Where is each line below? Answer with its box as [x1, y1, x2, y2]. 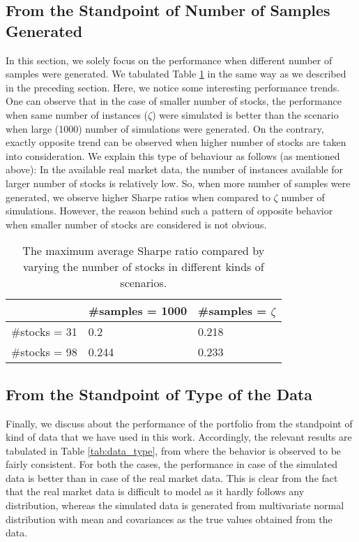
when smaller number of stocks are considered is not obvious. [6, 217, 267, 231]
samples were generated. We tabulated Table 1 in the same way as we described [6, 66, 346, 81]
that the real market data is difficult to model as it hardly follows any [6, 484, 305, 499]
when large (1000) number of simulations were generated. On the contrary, [6, 121, 324, 135]
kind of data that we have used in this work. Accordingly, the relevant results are [6, 430, 352, 444]
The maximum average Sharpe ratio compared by [22, 242, 265, 259]
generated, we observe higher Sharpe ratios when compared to [6, 189, 270, 204]
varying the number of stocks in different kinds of [22, 258, 264, 275]
